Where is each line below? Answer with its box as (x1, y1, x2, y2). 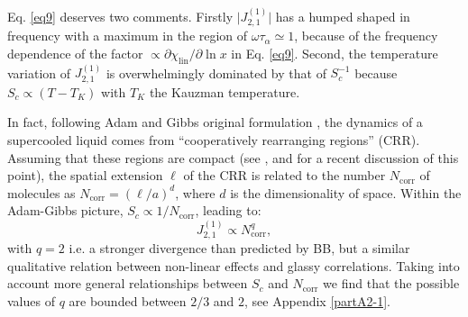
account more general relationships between (7, 274, 248, 293)
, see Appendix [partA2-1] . (244, 292, 390, 311)
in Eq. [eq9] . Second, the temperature (231, 43, 438, 62)
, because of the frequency (294, 26, 438, 45)
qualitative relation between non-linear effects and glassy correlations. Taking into (7, 256, 460, 275)
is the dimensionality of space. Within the (230, 183, 462, 202)
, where (175, 183, 216, 202)
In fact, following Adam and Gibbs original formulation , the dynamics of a (7, 113, 423, 131)
